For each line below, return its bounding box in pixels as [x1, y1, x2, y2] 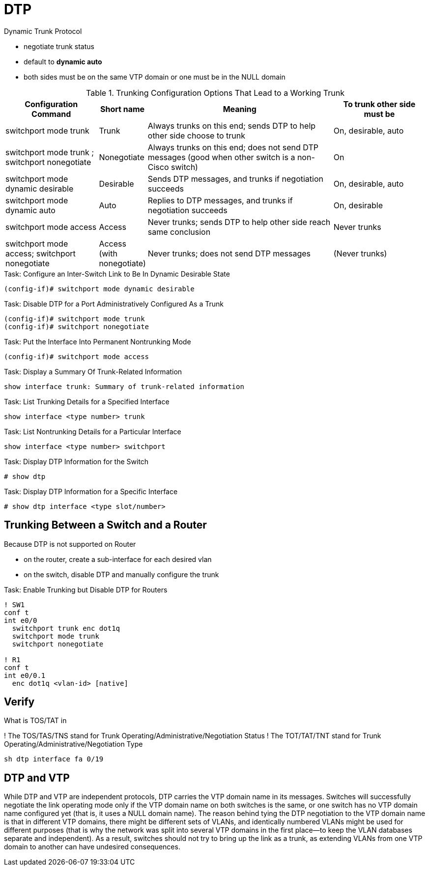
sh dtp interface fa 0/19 [4, 755, 104, 763]
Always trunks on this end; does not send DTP [147, 142, 318, 152]
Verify [4, 696, 35, 708]
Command [31, 109, 71, 119]
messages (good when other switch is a [147, 152, 295, 162]
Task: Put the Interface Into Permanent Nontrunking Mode [4, 337, 191, 346]
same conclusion [147, 226, 211, 237]
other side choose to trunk [147, 130, 246, 140]
